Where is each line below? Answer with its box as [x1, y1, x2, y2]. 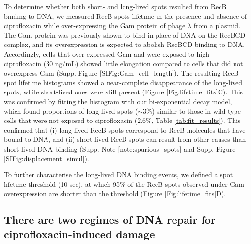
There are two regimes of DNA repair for [4, 212, 216, 227]
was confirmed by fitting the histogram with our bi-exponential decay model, [4, 96, 232, 106]
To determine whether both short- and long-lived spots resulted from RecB [4, 1, 227, 11]
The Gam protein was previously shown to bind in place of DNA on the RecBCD [4, 30, 246, 40]
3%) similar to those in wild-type [142, 106, 241, 116]
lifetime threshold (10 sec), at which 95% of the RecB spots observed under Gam [4, 179, 244, 189]
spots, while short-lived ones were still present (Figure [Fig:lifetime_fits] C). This [4, 87, 243, 97]
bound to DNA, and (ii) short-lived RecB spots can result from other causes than [4, 134, 246, 144]
